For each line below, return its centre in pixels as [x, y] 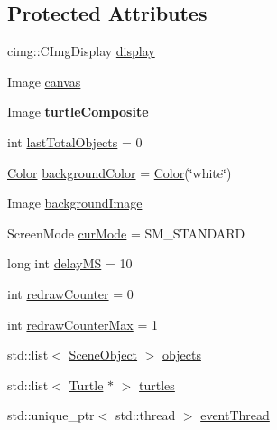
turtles [157, 384]
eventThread [235, 415]
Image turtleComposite [78, 112]
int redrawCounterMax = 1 [83, 324]
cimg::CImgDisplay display [81, 51]
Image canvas [44, 81]
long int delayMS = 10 [70, 263]
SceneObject [103, 355]
